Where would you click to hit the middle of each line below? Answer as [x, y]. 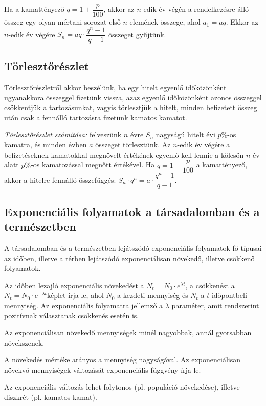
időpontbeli [229, 295]
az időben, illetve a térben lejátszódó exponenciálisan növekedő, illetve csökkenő [129, 258]
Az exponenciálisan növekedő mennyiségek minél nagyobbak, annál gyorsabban [128, 333]
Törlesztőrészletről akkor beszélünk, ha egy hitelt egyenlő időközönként [115, 87]
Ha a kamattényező [34, 9]
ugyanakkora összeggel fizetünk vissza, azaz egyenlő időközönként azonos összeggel [133, 97]
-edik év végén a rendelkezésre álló [195, 9]
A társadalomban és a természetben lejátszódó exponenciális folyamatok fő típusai [133, 248]
